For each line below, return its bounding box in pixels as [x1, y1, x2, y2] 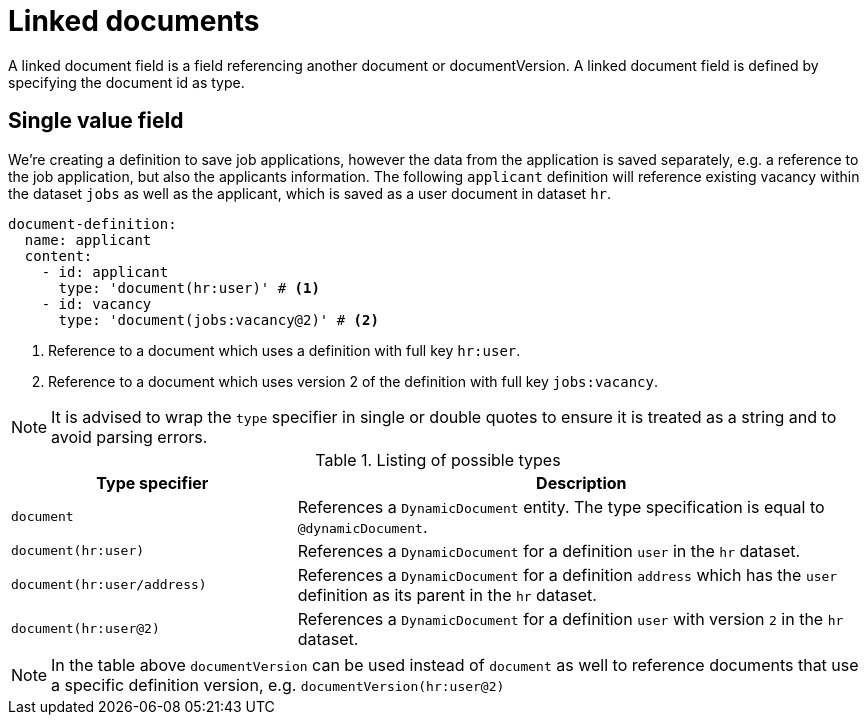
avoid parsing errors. [51, 426, 208, 447]
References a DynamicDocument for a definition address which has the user [297, 564, 838, 585]
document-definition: [8, 215, 177, 232]
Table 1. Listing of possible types [315, 449, 561, 470]
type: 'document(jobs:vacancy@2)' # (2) [58, 311, 379, 328]
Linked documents [8, 4, 260, 38]
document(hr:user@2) [11, 621, 160, 637]
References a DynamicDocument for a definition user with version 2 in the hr [297, 608, 844, 629]
